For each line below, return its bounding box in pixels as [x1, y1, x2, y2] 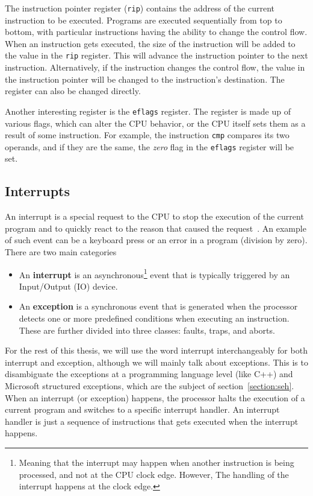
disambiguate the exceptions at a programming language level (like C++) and [5, 367, 293, 380]
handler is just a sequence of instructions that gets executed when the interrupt [5, 415, 299, 427]
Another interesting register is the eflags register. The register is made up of [5, 104, 291, 117]
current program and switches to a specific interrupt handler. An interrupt [5, 403, 280, 416]
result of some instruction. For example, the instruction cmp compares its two [5, 129, 290, 141]
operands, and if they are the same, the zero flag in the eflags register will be [5, 140, 294, 153]
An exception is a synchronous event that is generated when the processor [19, 300, 298, 313]
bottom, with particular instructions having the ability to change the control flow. [5, 25, 308, 38]
